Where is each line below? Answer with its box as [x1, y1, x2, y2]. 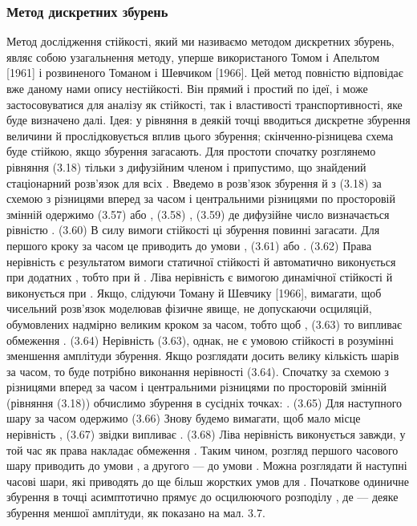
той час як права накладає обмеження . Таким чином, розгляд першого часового [6, 441, 399, 458]
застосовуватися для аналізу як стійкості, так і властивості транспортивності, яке [6, 95, 403, 112]
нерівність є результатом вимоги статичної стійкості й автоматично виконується [6, 253, 396, 269]
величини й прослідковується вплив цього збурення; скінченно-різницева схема [6, 127, 394, 144]
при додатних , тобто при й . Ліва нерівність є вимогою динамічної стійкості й [6, 269, 393, 285]
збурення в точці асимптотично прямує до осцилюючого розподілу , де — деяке [6, 488, 399, 505]
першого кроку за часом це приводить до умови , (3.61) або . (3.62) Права [6, 237, 372, 253]
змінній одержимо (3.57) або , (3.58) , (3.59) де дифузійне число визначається [6, 205, 390, 222]
